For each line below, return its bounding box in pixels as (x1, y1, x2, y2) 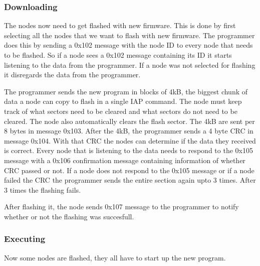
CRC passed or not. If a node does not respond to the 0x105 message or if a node (4, 165, 254, 175)
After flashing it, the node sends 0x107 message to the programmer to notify (4, 201, 239, 212)
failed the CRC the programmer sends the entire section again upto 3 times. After (4, 175, 256, 185)
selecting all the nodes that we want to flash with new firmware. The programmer (4, 30, 255, 40)
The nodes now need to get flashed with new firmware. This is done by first (4, 20, 236, 31)
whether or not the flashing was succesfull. (4, 211, 134, 221)
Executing (4, 232, 46, 245)
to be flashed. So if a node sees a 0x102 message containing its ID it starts (4, 50, 232, 60)
